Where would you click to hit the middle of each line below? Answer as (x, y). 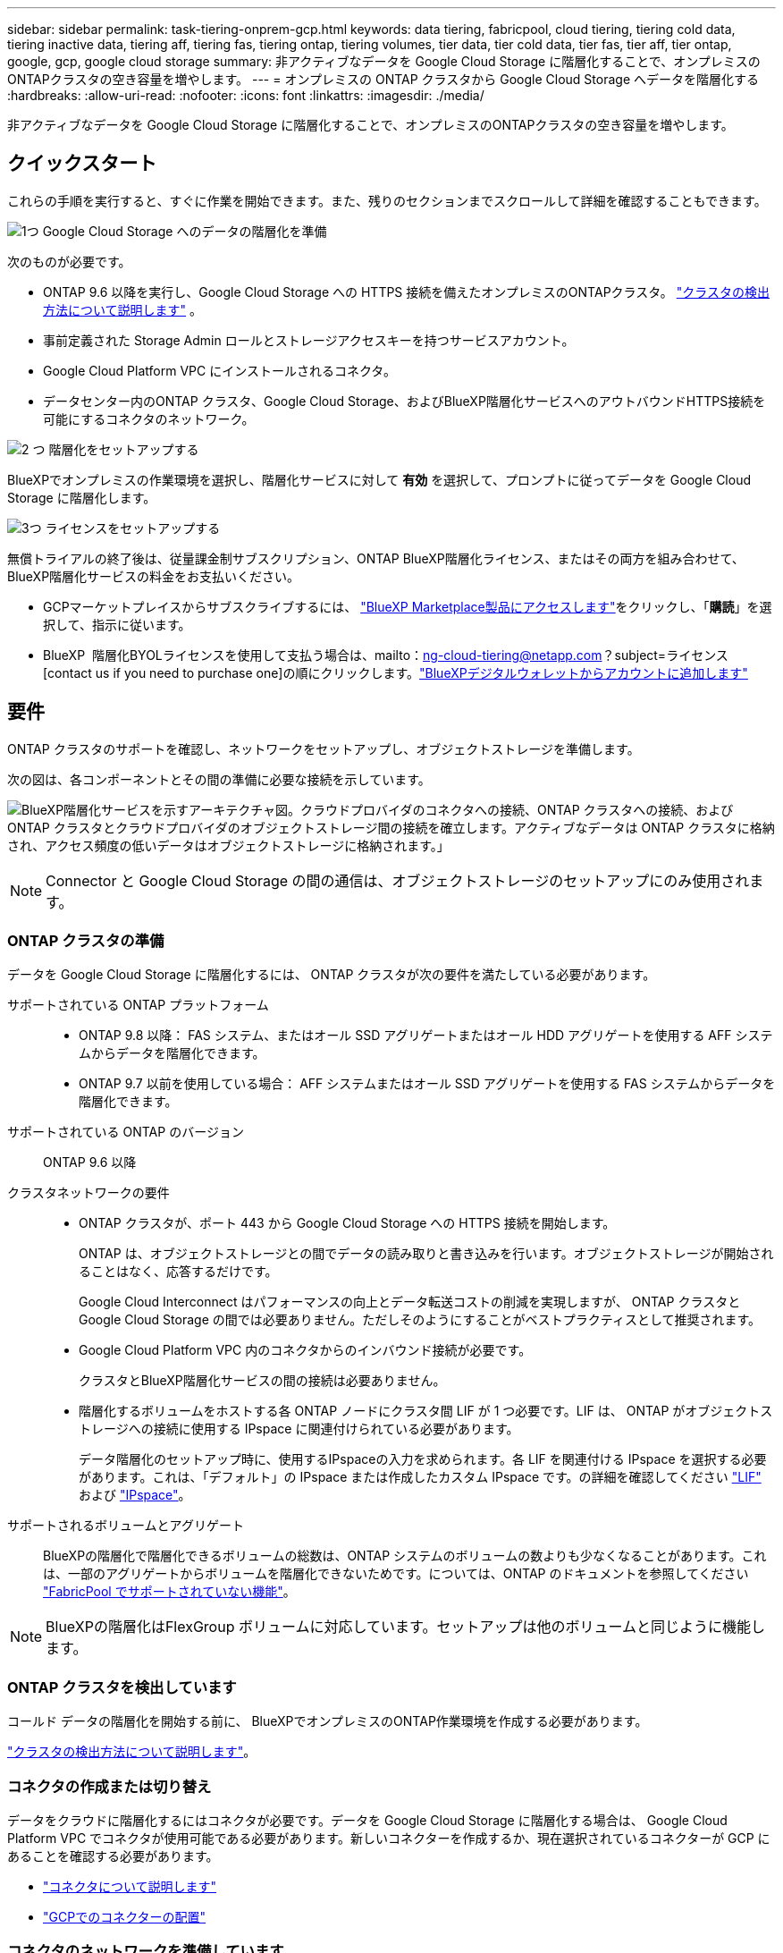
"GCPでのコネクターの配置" (125, 1916)
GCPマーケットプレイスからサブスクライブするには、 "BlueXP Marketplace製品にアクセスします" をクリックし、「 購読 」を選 (408, 606)
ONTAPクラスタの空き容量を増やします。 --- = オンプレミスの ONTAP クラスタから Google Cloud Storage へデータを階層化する (383, 79)
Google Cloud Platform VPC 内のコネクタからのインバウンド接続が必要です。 (305, 1350)
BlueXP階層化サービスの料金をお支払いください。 (154, 576)
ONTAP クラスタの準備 (86, 941)
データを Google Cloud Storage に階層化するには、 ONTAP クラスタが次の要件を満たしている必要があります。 (332, 975)
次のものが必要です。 (69, 261)
